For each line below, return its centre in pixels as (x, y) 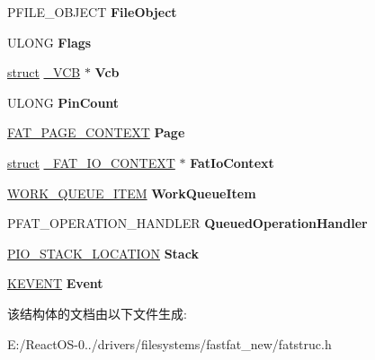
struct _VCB (44, 72)
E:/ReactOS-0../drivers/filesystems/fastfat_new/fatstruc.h (170, 343)
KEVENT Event (55, 283)
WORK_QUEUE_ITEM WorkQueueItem (132, 193)
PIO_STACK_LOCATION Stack (103, 253)
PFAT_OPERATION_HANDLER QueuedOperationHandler (187, 223)
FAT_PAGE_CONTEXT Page (96, 132)
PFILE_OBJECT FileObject (92, 12)
